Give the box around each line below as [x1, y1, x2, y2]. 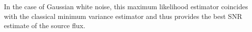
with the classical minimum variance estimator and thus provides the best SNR [4, 11, 242, 21]
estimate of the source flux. [4, 20, 85, 31]
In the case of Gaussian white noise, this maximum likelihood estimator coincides [4, 1, 248, 11]
